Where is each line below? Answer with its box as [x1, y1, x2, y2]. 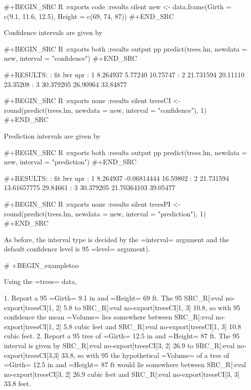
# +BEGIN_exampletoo [4, 260, 79, 270]
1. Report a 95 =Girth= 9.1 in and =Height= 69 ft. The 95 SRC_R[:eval [4, 293, 223, 303]
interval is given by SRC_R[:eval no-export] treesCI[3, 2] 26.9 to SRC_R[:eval [4, 340, 235, 351]
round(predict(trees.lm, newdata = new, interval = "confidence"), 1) [4, 105, 207, 115]
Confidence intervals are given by [4, 27, 103, 37]
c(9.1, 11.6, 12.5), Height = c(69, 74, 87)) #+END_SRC [4, 11, 174, 21]
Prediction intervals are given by [4, 130, 101, 141]
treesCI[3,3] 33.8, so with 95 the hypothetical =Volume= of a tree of [25, 350, 230, 360]
